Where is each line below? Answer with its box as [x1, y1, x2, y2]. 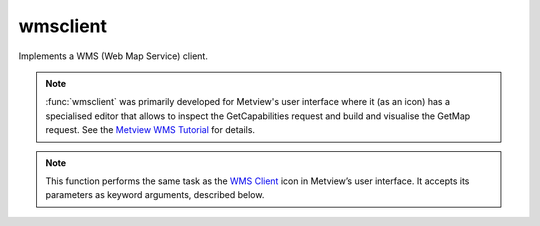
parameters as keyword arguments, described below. [45, 189, 265, 201]
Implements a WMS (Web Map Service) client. [18, 50, 209, 62]
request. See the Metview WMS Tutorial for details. [45, 124, 255, 136]
